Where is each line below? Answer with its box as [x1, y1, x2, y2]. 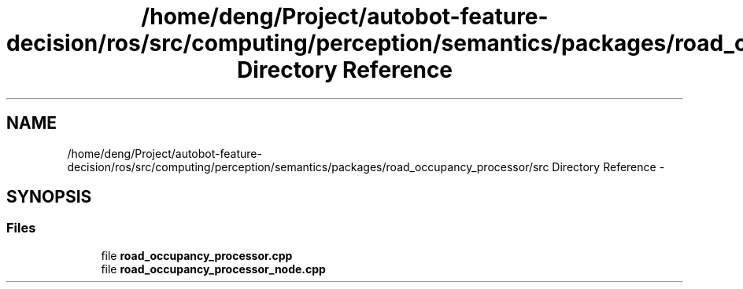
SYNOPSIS [6, 187, 92, 207]
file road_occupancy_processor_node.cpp [101, 262, 326, 276]
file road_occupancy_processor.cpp [101, 248, 293, 262]
